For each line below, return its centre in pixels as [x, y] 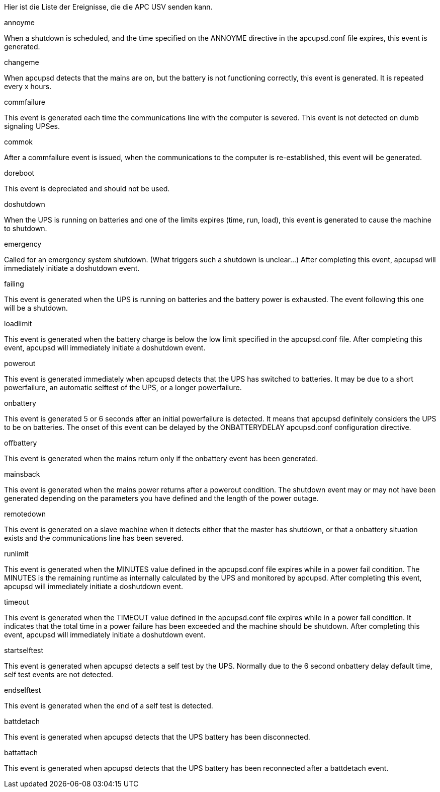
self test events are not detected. [59, 674]
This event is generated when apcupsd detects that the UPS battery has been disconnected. [157, 737]
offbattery [21, 443]
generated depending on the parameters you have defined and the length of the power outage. [161, 498]
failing [14, 284]
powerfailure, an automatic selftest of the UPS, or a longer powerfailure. [123, 387]
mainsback [22, 474]
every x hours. [28, 86]
